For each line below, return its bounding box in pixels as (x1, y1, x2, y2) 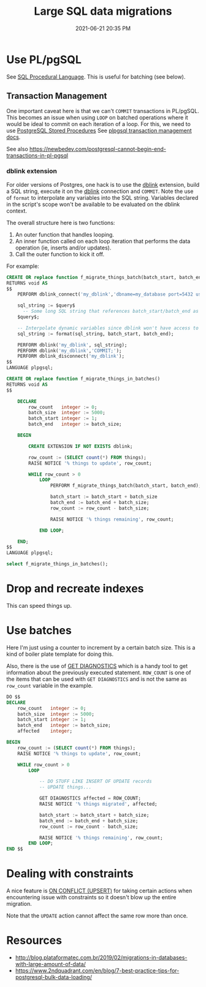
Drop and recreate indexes (6, 582, 144, 596)
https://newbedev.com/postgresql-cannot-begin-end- (29, 145, 167, 152)
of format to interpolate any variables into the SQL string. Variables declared (6, 194, 199, 201)
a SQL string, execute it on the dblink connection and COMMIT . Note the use (6, 187, 194, 195)
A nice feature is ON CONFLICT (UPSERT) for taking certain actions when (6, 887, 193, 895)
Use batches (6, 624, 72, 637)
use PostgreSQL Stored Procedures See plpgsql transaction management (6, 127, 192, 134)
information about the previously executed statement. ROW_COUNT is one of (6, 669, 191, 676)
